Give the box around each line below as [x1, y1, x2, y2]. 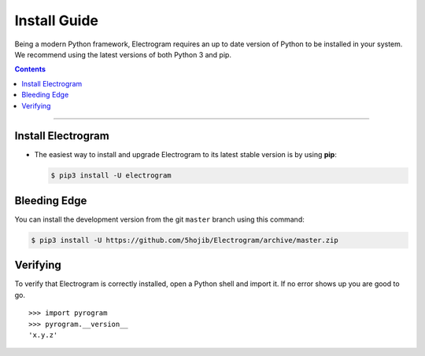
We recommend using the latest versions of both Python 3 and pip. [14, 50, 232, 59]
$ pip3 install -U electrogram [50, 171, 172, 180]
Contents [14, 64, 46, 74]
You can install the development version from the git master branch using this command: [14, 215, 305, 224]
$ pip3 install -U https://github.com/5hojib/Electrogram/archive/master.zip [31, 236, 338, 244]
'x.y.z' [28, 330, 58, 339]
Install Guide [14, 12, 98, 29]
